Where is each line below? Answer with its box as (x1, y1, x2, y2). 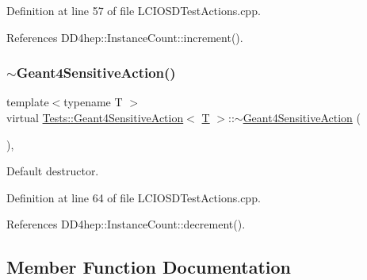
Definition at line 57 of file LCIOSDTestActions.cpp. (6, 2, 261, 18)
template (6, 94, 49, 110)
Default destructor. (6, 163, 99, 179)
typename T (63, 94, 123, 110)
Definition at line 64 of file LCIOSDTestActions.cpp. (6, 189, 261, 205)
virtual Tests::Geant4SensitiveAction (6, 109, 184, 125)
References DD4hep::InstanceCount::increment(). (6, 29, 243, 45)
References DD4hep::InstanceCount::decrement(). (6, 216, 246, 232)
